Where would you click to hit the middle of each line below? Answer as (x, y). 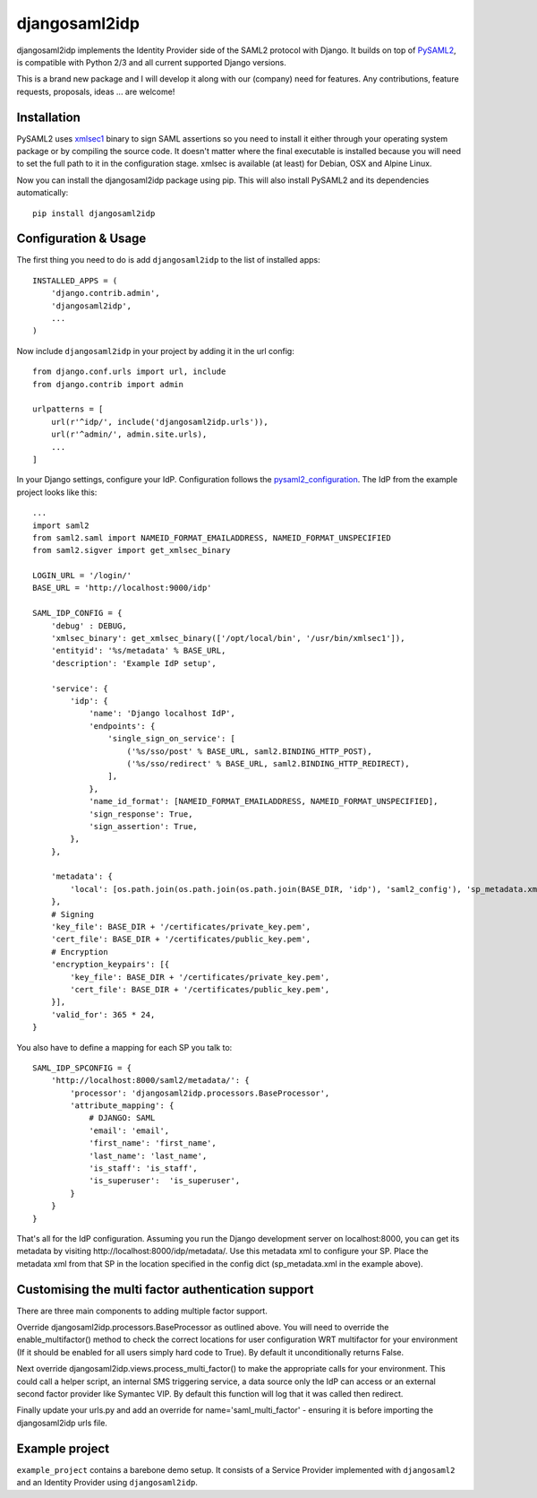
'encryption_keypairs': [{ (110, 965)
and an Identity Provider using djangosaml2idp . (107, 1483)
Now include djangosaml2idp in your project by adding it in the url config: (155, 351)
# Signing (72, 914)
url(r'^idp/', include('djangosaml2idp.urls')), (159, 422)
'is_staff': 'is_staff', (144, 1169)
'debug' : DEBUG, (89, 626)
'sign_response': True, (141, 814)
